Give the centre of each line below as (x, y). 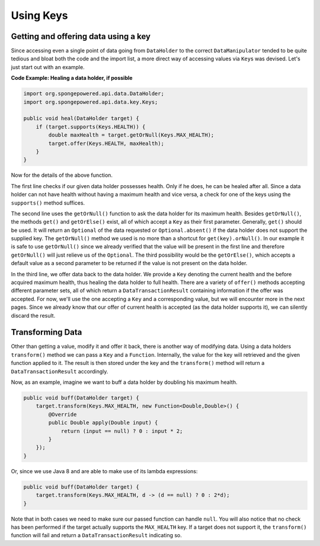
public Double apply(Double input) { (103, 423)
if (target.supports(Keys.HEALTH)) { (91, 127)
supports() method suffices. (48, 203)
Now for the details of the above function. (62, 175)
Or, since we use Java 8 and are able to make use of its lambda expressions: (104, 471)
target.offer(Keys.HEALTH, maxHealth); (106, 143)
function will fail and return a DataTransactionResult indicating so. (96, 535)
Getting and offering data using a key (81, 36)
